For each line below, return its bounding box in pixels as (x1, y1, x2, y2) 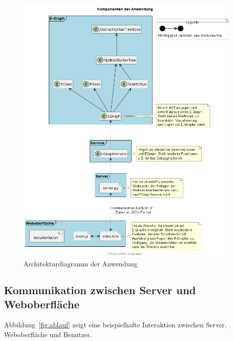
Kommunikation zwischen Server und (4, 282, 196, 297)
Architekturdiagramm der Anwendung (23, 258, 137, 268)
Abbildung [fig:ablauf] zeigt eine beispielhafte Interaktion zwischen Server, (4, 320, 227, 330)
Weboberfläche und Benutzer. (4, 329, 92, 339)
